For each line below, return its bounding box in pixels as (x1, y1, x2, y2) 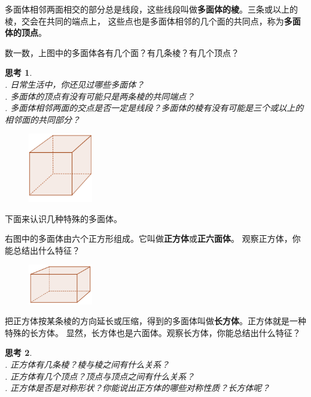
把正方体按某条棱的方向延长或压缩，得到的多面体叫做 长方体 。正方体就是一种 (5, 315, 306, 327)
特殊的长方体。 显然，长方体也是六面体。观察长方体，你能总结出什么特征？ (5, 326, 301, 338)
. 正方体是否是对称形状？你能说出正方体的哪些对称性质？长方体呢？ (5, 381, 270, 394)
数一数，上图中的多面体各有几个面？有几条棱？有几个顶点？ (5, 46, 239, 59)
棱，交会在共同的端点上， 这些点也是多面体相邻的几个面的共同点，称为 (5, 14, 284, 27)
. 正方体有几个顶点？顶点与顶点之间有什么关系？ (5, 370, 195, 382)
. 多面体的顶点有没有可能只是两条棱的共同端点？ (5, 90, 195, 102)
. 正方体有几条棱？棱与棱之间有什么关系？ (5, 358, 170, 370)
